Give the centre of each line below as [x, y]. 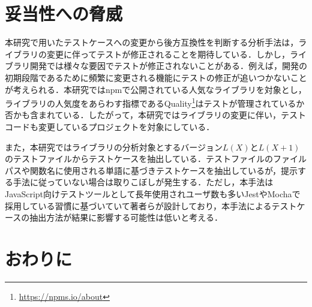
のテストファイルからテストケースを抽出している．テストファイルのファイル [156, 159]
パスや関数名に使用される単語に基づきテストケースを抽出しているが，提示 [151, 170]
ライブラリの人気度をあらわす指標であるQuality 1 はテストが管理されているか [155, 102]
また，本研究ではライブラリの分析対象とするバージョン [114, 147]
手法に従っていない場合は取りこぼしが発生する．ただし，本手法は [143, 182]
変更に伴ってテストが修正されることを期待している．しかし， [168, 54]
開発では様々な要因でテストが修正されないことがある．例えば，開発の [168, 66]
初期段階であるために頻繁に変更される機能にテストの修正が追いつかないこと [156, 77]
